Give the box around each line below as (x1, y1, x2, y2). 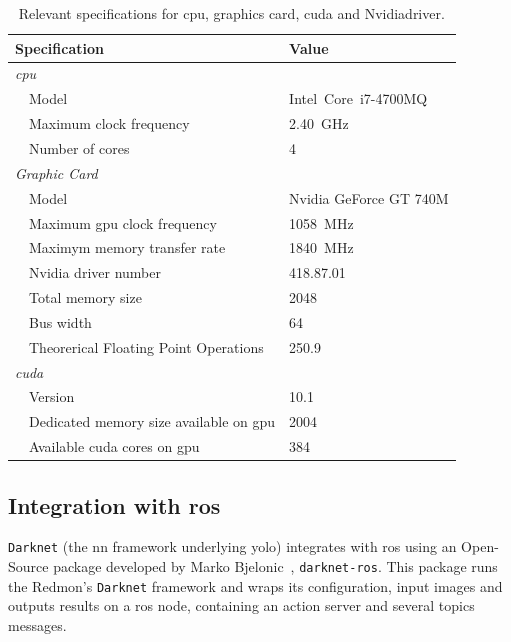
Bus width (29, 311, 92, 332)
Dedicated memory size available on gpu (29, 411, 276, 432)
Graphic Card (15, 162, 98, 183)
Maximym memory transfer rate (29, 237, 226, 258)
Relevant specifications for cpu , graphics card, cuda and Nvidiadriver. (18, 3, 445, 23)
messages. (8, 614, 67, 635)
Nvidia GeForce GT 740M (289, 187, 449, 208)
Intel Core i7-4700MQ (289, 88, 428, 109)
